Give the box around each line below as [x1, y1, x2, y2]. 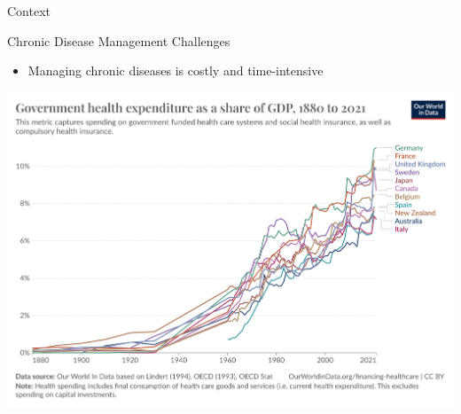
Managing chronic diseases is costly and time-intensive [27, 61, 324, 80]
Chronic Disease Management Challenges [7, 31, 230, 50]
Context [7, 2, 51, 20]
